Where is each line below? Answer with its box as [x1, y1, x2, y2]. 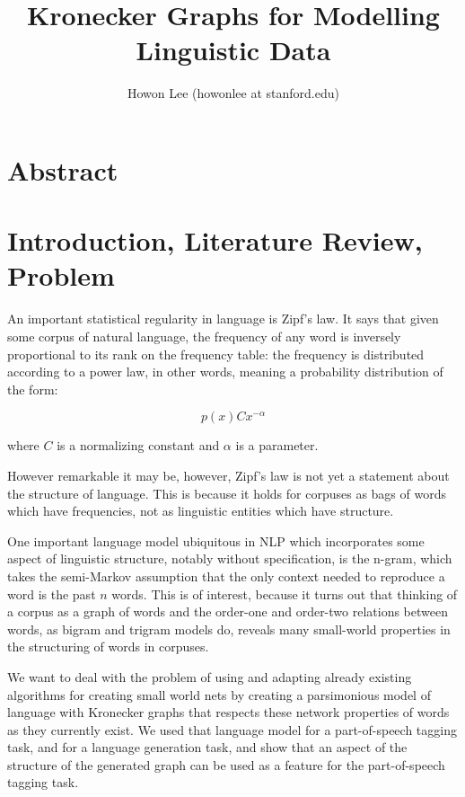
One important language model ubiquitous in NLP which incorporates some [7, 531, 425, 550]
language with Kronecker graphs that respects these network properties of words [7, 703, 450, 722]
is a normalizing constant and [57, 436, 220, 455]
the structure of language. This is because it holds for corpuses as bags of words [7, 483, 446, 502]
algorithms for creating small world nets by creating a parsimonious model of [7, 685, 431, 704]
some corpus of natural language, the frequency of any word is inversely [7, 327, 401, 345]
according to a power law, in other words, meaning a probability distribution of [7, 362, 443, 381]
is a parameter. [235, 436, 319, 455]
